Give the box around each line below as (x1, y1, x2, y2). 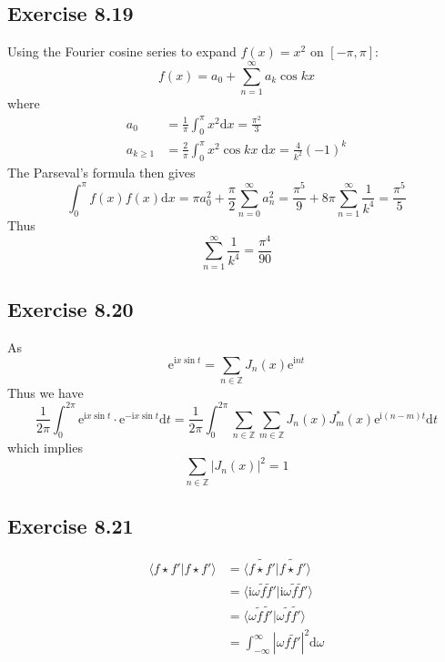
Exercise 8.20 (7, 295, 134, 323)
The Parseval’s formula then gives (7, 162, 196, 181)
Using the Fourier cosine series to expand (7, 42, 237, 61)
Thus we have (7, 382, 84, 402)
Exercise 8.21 (7, 512, 134, 540)
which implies (7, 438, 83, 457)
